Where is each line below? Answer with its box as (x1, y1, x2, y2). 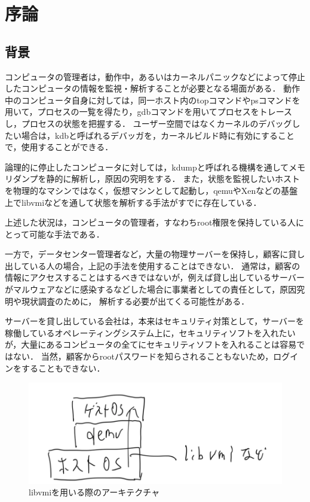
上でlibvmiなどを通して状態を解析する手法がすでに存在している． (5, 196, 262, 208)
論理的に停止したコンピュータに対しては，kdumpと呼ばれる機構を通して (5, 160, 289, 173)
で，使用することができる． (5, 141, 113, 153)
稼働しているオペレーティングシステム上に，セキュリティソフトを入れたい (5, 326, 296, 339)
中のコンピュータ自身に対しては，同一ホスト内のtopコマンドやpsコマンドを (5, 93, 300, 106)
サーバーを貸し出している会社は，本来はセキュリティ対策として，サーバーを (5, 315, 305, 327)
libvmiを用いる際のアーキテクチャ (29, 486, 160, 498)
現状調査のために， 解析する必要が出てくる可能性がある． (21, 294, 250, 307)
